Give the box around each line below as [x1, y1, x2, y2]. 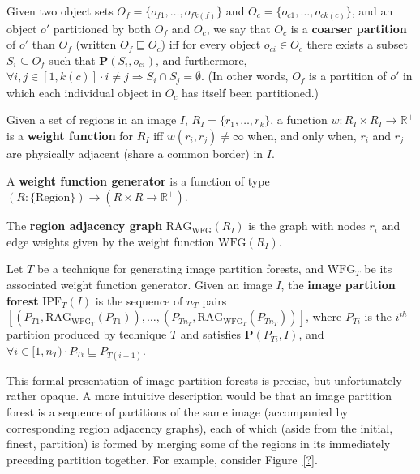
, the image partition [281, 275, 396, 293]
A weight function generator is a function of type [6, 172, 270, 189]
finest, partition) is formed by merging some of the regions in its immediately [6, 435, 391, 452]
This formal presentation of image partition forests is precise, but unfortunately [6, 371, 402, 388]
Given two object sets [6, 2, 114, 19]
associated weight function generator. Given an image [6, 275, 272, 293]
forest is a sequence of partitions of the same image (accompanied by [6, 404, 349, 421]
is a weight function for [6, 126, 134, 143]
